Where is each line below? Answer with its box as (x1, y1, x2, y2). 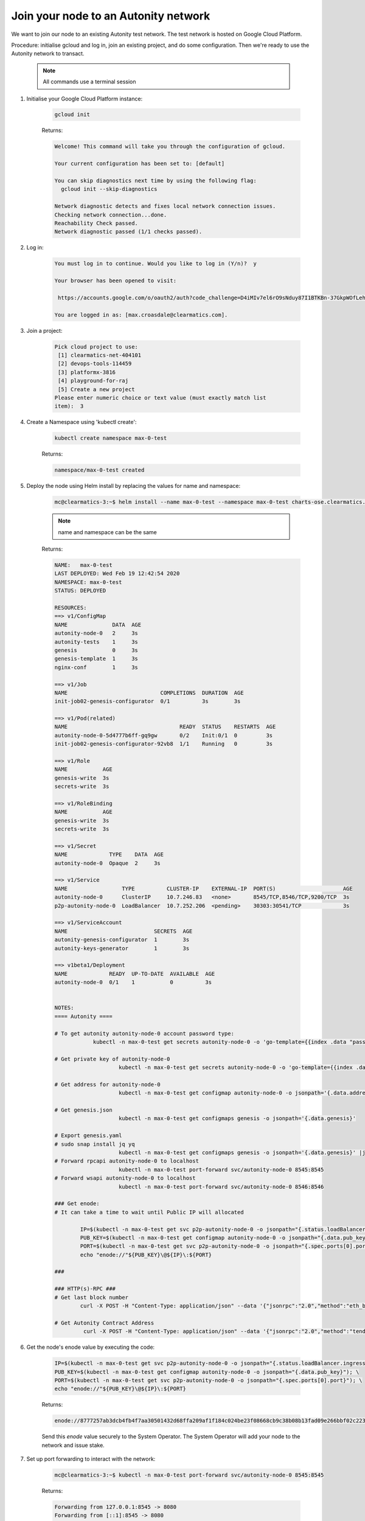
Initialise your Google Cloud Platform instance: (26, 95, 143, 102)
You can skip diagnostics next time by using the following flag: (54, 177, 257, 184)
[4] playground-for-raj (58, 377, 129, 385)
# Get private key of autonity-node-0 (54, 1056, 170, 1062)
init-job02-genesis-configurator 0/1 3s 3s (54, 698, 241, 705)
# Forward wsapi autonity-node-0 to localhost (54, 1175, 196, 1182)
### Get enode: (54, 1200, 100, 1207)
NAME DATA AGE (54, 621, 142, 628)
